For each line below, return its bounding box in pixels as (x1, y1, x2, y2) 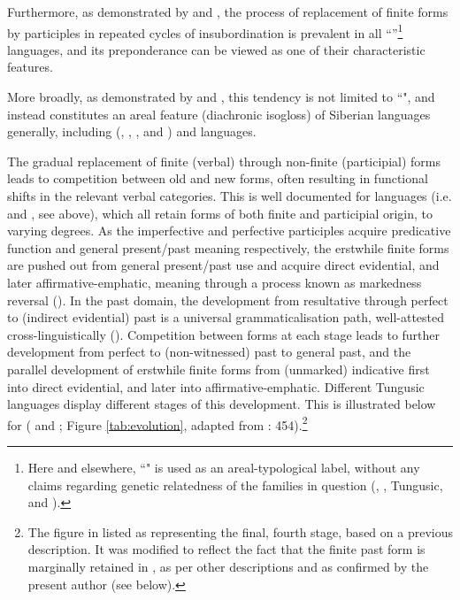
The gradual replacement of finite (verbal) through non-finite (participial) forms (7, 151, 441, 170)
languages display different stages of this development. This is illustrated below (7, 395, 436, 413)
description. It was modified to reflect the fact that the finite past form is (27, 540, 425, 558)
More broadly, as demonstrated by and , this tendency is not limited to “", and (7, 88, 435, 106)
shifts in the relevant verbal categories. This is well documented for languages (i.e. (7, 187, 452, 204)
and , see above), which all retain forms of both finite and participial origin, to (7, 204, 433, 222)
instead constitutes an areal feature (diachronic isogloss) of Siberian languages (7, 104, 431, 123)
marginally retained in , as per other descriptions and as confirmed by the (27, 557, 429, 575)
